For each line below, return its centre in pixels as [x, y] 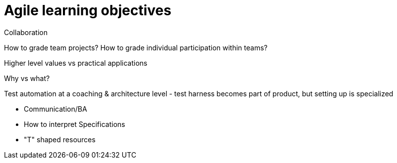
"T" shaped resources [60, 139]
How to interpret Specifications [75, 124]
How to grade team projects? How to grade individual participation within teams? [136, 47]
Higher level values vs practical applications [76, 63]
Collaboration [26, 32]
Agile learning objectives [88, 10]
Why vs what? [27, 78]
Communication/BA [56, 109]
